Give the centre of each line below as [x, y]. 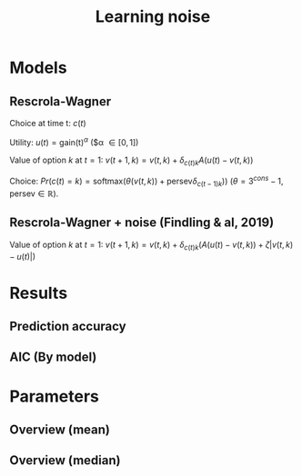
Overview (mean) [60, 430]
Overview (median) [65, 461]
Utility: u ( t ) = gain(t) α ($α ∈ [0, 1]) [74, 141]
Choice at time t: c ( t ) [48, 123]
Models [38, 68]
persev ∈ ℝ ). [34, 193]
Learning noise [153, 17]
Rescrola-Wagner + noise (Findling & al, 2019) [142, 223]
